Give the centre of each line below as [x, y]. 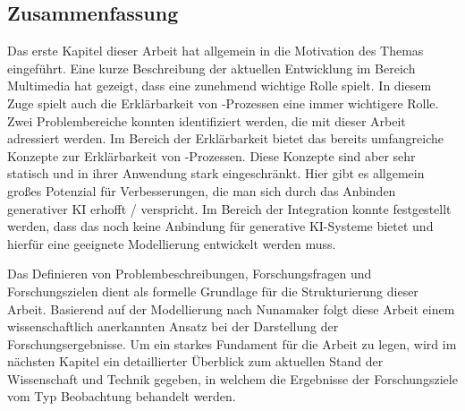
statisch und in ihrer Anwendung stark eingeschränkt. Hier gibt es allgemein [216, 173]
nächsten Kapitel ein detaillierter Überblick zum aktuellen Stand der [195, 361]
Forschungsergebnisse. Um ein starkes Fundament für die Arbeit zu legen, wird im [232, 343]
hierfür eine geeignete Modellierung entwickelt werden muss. [172, 243]
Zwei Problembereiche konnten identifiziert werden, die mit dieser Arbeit [207, 120]
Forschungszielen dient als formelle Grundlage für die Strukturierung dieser [213, 291]
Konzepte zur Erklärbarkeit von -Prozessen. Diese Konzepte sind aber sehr [211, 155]
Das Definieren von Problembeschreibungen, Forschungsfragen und [190, 274]
